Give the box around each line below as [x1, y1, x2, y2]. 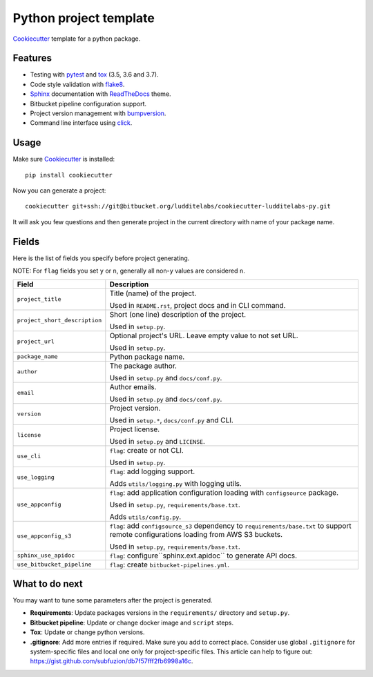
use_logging [17, 473, 55, 481]
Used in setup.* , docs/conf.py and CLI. [109, 415, 234, 424]
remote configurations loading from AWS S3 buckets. [109, 529, 283, 539]
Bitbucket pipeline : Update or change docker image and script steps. [30, 618, 234, 627]
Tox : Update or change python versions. [30, 628, 145, 636]
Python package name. [109, 352, 185, 362]
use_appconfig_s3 [17, 532, 72, 540]
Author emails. [109, 382, 157, 391]
